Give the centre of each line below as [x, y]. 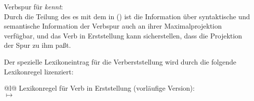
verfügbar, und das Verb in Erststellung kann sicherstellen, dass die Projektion [123, 35]
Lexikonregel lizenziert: [39, 71]
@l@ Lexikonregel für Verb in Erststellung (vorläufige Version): [99, 88]
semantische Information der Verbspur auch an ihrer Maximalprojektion [113, 26]
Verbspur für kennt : [34, 6]
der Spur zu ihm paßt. [38, 45]
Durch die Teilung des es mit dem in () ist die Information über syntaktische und [127, 16]
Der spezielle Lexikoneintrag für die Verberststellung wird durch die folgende [120, 61]
